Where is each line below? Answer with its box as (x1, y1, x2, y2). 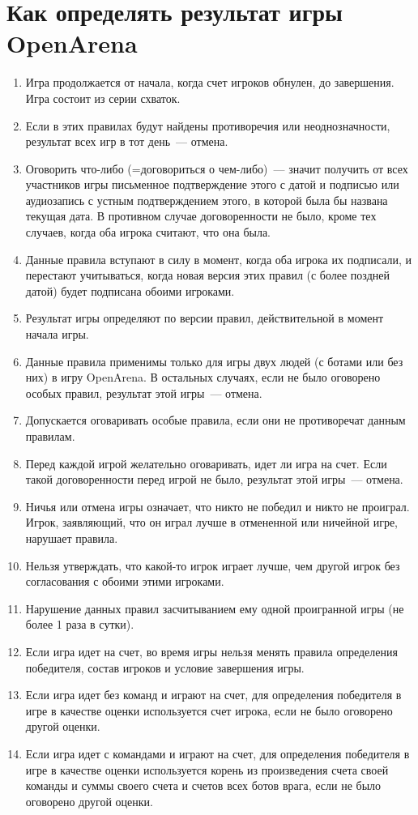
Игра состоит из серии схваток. (25, 89, 181, 106)
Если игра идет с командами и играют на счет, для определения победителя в (25, 745, 410, 762)
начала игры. (25, 326, 89, 343)
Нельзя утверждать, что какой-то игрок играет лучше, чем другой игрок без (25, 557, 400, 574)
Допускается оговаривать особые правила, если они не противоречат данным (25, 412, 406, 429)
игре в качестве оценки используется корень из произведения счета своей (25, 761, 389, 778)
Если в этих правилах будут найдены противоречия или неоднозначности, (25, 117, 390, 134)
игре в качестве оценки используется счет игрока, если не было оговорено (25, 702, 393, 719)
